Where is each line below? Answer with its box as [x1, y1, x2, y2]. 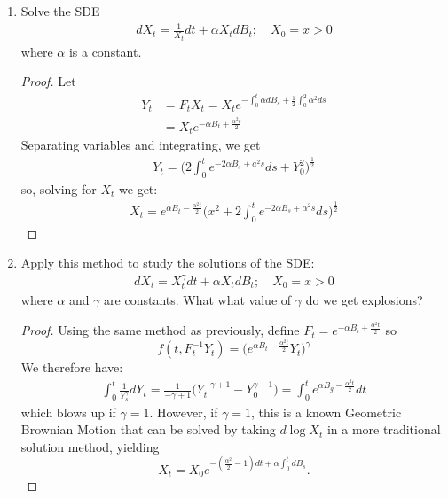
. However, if [149, 402, 218, 421]
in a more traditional [326, 420, 441, 439]
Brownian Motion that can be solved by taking [20, 420, 276, 439]
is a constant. [68, 42, 142, 60]
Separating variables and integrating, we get [20, 136, 261, 154]
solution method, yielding [20, 437, 160, 455]
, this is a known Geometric [251, 402, 402, 421]
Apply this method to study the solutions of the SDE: [20, 253, 315, 272]
